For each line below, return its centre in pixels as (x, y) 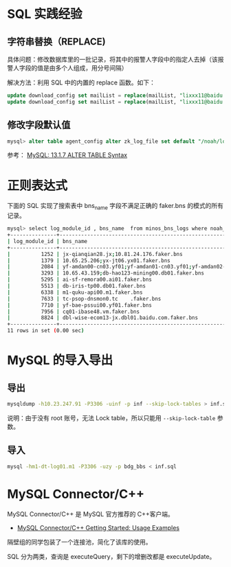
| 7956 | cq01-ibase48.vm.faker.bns (73, 312)
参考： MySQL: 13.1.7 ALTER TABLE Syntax (67, 155)
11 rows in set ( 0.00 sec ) (46, 331)
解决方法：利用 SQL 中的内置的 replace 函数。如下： (81, 82)
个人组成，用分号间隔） (94, 68)
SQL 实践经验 (45, 14)
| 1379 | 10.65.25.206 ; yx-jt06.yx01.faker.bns (89, 261)
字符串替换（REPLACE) (57, 42)
